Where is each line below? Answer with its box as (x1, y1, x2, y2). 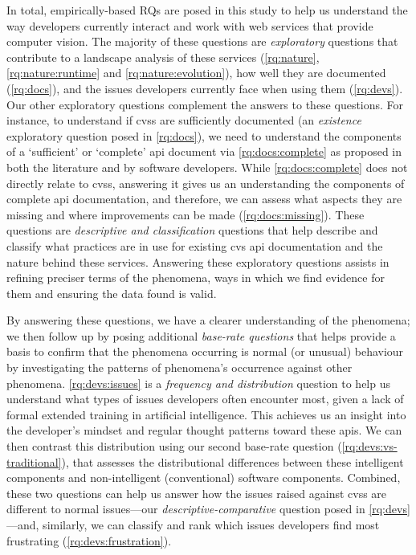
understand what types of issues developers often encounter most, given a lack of (6, 390, 404, 407)
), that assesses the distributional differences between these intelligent (61, 453, 404, 470)
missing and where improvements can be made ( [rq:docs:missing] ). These (6, 206, 365, 222)
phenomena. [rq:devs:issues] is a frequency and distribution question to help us (6, 374, 390, 391)
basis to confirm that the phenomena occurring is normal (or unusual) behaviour (6, 343, 404, 360)
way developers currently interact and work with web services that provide (6, 17, 373, 34)
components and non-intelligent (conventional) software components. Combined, (6, 469, 401, 486)
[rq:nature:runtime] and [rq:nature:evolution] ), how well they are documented (6, 64, 386, 81)
